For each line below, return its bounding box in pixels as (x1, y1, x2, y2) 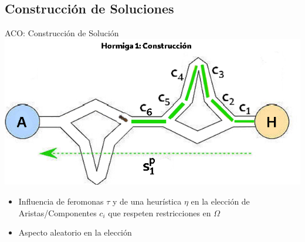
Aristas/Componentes (18, 206, 97, 219)
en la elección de (191, 195, 250, 207)
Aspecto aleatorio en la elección (18, 226, 132, 238)
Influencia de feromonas (18, 195, 104, 207)
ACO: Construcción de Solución (5, 27, 119, 39)
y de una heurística (113, 195, 182, 207)
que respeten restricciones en (108, 206, 211, 219)
